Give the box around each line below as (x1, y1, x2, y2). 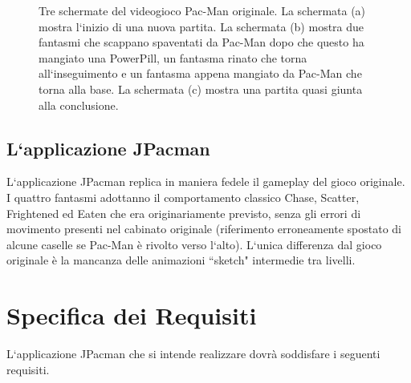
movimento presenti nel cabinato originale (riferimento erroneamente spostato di (6, 220, 402, 237)
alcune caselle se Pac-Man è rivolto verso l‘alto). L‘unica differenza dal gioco (6, 236, 382, 252)
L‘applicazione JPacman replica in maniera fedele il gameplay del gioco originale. (6, 173, 405, 190)
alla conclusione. (39, 96, 119, 113)
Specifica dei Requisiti (6, 299, 257, 332)
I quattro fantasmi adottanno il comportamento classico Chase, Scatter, (6, 188, 360, 205)
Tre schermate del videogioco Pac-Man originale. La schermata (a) (39, 2, 366, 18)
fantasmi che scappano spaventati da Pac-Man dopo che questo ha (39, 34, 364, 50)
